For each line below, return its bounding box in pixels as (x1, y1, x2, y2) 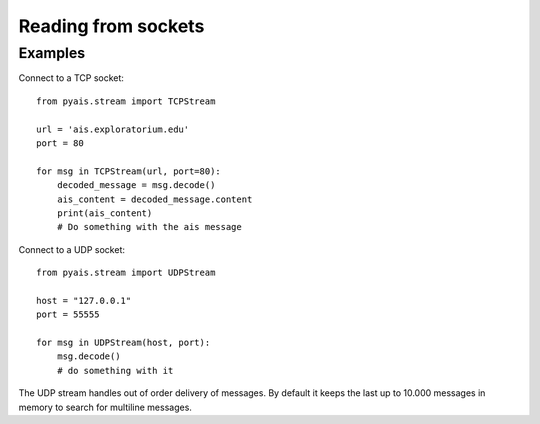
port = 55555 (36, 309, 100, 320)
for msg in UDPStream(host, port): (36, 337, 211, 349)
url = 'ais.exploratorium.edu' (36, 123, 190, 135)
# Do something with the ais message (56, 221, 242, 233)
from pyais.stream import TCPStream (36, 95, 216, 107)
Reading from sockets (18, 15, 205, 37)
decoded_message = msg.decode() (56, 180, 216, 191)
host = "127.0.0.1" (36, 295, 132, 306)
